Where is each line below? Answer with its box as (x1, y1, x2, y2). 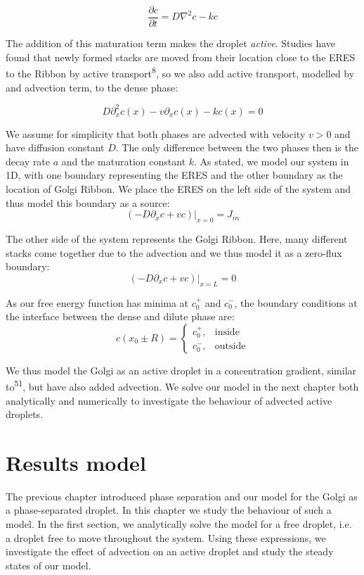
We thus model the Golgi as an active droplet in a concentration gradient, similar (6, 362, 357, 377)
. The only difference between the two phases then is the (115, 140, 358, 155)
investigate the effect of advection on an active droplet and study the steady (6, 544, 334, 559)
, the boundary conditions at (234, 295, 358, 310)
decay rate (6, 153, 51, 168)
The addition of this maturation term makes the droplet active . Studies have (6, 36, 336, 51)
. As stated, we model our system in (194, 153, 349, 168)
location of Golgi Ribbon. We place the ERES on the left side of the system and (6, 181, 351, 196)
